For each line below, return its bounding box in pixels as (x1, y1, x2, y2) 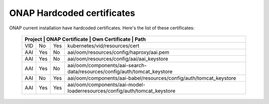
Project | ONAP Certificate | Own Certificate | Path (24, 35, 146, 42)
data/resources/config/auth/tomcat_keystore (67, 68, 173, 75)
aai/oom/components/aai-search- (67, 62, 147, 69)
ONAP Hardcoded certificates (9, 7, 135, 18)
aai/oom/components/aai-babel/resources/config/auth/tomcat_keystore (67, 75, 237, 82)
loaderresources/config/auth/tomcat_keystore (67, 87, 176, 94)
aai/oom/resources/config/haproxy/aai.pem (67, 49, 169, 56)
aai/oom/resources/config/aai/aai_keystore (67, 55, 168, 62)
